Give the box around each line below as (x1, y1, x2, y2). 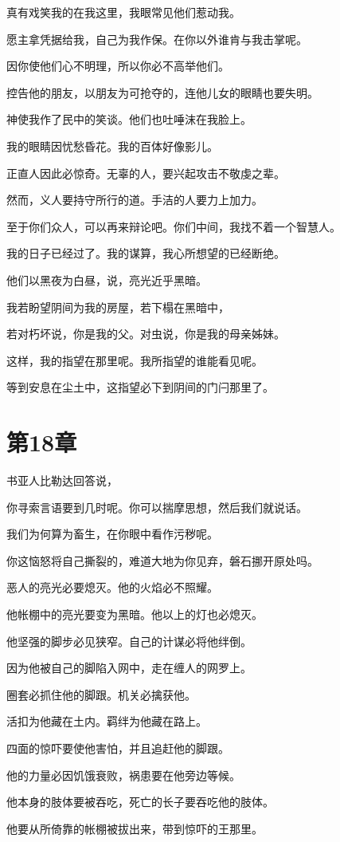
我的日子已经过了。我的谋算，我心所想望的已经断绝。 (6, 245, 285, 262)
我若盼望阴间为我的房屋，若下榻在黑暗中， (6, 298, 229, 315)
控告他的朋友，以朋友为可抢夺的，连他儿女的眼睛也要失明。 (6, 84, 319, 100)
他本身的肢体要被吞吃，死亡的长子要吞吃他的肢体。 (6, 793, 274, 810)
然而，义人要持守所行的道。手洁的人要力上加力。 (6, 191, 263, 208)
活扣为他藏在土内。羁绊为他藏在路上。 (6, 713, 207, 730)
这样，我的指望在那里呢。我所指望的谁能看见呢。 (6, 352, 263, 368)
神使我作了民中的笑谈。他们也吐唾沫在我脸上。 (6, 111, 252, 128)
